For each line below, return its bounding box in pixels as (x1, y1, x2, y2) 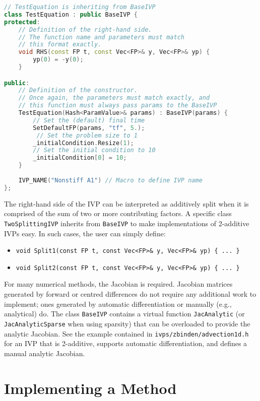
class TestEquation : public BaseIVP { (4, 11, 138, 18)
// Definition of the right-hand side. (18, 26, 152, 33)
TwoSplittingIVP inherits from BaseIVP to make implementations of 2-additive (4, 218, 249, 228)
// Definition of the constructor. (18, 87, 138, 94)
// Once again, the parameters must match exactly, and (18, 94, 210, 102)
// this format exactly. (18, 41, 102, 48)
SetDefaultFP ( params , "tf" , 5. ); (33, 124, 145, 131)
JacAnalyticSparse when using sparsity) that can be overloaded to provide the (4, 318, 250, 328)
